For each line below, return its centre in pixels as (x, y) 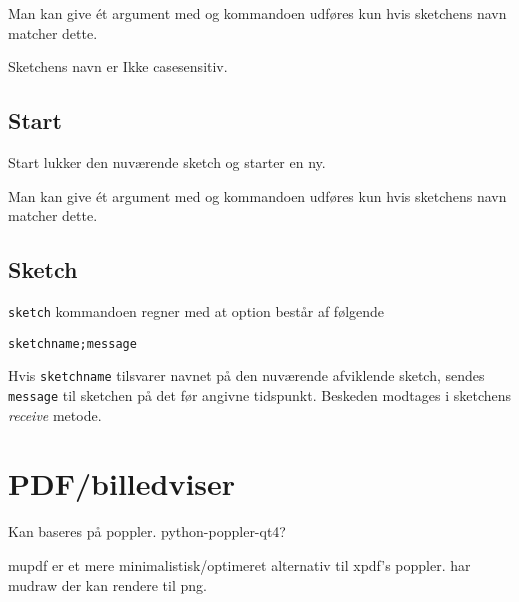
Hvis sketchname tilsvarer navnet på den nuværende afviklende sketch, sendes (246, 375)
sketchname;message (72, 343)
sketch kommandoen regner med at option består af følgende (196, 310)
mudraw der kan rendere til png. (107, 584)
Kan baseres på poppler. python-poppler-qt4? (147, 531)
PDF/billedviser (122, 483)
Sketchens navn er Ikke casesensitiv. (118, 66)
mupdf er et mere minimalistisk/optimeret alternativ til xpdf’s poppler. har (239, 564)
